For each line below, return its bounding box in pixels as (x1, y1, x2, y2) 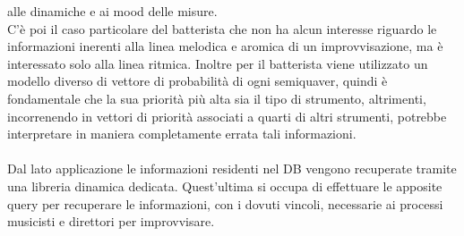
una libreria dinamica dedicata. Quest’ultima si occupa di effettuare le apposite (7, 176, 443, 195)
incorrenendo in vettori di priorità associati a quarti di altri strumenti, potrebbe (7, 106, 447, 125)
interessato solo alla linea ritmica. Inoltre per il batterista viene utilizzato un (7, 54, 428, 72)
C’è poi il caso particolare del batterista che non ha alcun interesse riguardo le (7, 19, 437, 38)
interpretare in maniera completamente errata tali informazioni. (7, 124, 357, 143)
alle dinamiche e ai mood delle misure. (7, 2, 218, 20)
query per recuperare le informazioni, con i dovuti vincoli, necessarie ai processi (7, 194, 443, 213)
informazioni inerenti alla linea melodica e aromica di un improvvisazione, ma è (7, 37, 443, 55)
